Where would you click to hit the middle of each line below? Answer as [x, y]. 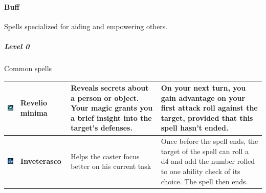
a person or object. [105, 98]
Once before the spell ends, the [209, 141]
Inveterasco [41, 161]
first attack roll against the [209, 108]
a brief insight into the [111, 117]
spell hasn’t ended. [195, 128]
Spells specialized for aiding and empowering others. [86, 26]
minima [34, 113]
